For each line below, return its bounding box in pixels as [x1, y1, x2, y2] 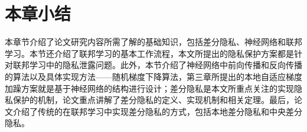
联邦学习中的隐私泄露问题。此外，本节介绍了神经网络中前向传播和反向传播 [12, 59, 302, 71]
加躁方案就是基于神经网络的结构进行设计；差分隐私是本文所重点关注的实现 [5, 82, 294, 94]
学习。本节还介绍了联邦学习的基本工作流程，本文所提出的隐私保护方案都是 [5, 47, 294, 59]
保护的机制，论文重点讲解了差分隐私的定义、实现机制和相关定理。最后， [12, 94, 294, 106]
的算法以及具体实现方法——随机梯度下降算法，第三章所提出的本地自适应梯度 [5, 70, 302, 82]
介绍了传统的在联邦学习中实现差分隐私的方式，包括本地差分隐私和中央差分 [12, 105, 302, 117]
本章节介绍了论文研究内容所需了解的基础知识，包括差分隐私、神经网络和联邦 [5, 36, 302, 48]
